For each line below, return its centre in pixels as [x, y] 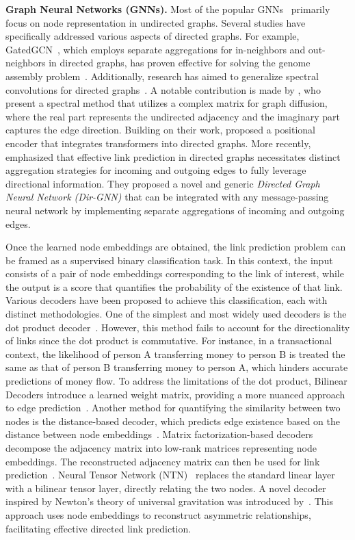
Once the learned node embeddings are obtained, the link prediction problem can [176, 247]
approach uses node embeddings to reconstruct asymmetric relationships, [158, 514]
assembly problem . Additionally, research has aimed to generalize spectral [162, 76]
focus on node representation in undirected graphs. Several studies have [156, 22]
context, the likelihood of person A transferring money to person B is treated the [175, 353]
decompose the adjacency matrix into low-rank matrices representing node [161, 448]
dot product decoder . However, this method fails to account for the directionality [178, 327]
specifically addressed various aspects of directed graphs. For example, [153, 36]
